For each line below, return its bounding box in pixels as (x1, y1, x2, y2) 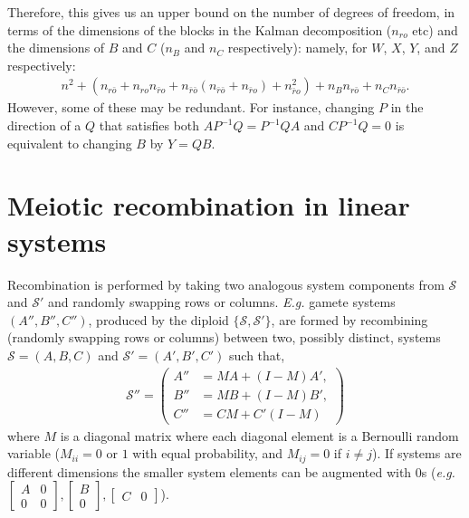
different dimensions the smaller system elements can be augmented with (7, 462, 412, 481)
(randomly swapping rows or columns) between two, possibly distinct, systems (7, 328, 441, 347)
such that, (229, 345, 285, 364)
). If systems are (371, 444, 462, 463)
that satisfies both (99, 116, 200, 134)
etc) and (412, 20, 458, 39)
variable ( (7, 444, 60, 463)
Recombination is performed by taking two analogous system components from (7, 274, 445, 293)
